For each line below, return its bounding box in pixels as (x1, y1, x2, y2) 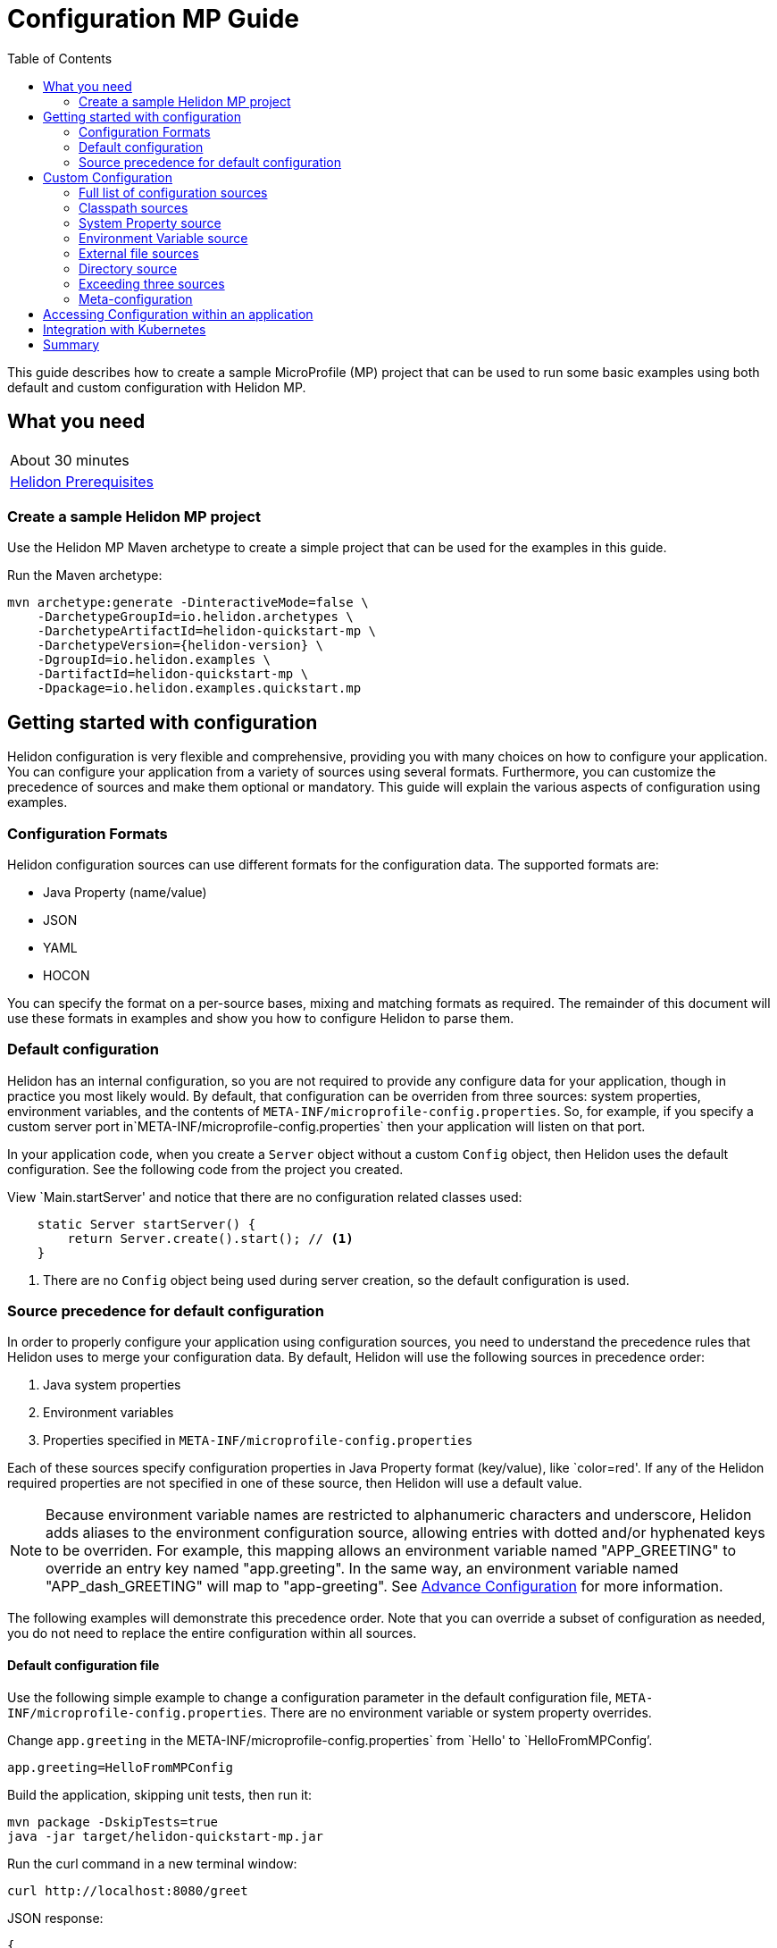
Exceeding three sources (79, 275, 225, 291)
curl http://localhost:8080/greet (7, 1883, 248, 1898)
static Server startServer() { (37, 1216, 256, 1231)
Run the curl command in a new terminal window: (7, 1855, 297, 1871)
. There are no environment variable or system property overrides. (263, 1704, 652, 1720)
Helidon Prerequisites (10, 472, 155, 491)
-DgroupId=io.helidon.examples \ (37, 652, 272, 668)
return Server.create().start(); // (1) (67, 1230, 354, 1246)
